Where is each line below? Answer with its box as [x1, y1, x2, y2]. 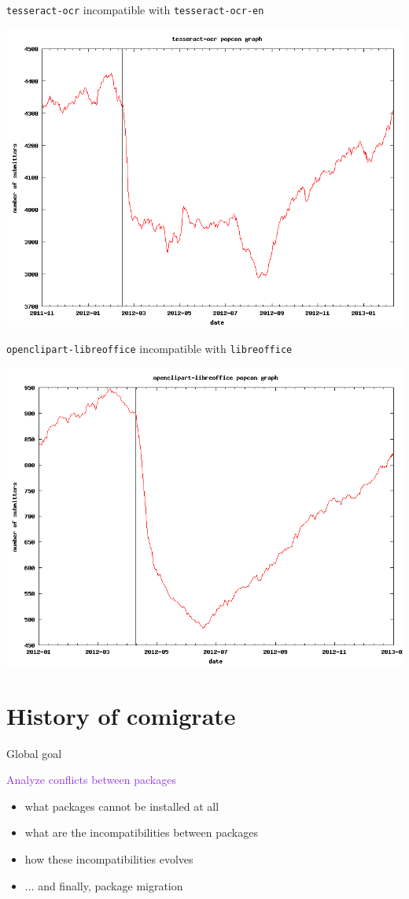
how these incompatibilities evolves [24, 851, 193, 867]
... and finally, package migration [24, 877, 183, 893]
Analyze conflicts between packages [6, 771, 176, 788]
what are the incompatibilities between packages [24, 824, 258, 841]
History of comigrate [6, 699, 236, 731]
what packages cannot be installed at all [24, 797, 219, 814]
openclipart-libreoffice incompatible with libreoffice [6, 340, 293, 357]
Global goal [6, 745, 62, 761]
